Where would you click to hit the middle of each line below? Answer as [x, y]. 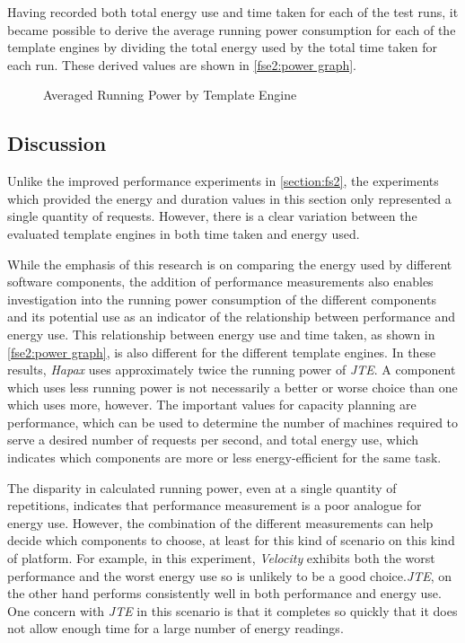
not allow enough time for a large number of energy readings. [175, 628]
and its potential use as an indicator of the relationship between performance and [232, 317]
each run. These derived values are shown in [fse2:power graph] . [182, 64]
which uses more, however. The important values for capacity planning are [212, 405]
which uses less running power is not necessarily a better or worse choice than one [232, 387]
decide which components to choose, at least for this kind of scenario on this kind [231, 540]
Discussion [57, 143]
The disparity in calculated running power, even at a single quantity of [202, 487]
